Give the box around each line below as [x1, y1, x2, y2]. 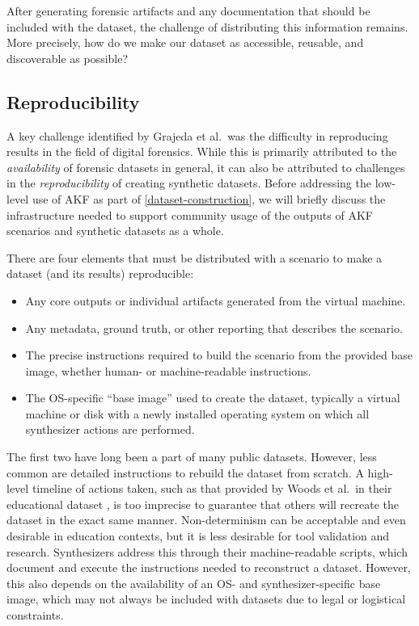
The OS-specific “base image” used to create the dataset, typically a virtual [25, 389, 400, 406]
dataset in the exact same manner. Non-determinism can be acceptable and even [6, 511, 406, 528]
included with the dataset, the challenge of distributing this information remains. [6, 18, 408, 35]
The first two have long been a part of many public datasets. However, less [6, 448, 377, 465]
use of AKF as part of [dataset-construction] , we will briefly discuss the [32, 190, 386, 207]
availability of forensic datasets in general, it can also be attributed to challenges [6, 158, 405, 175]
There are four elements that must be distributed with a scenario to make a [6, 249, 383, 266]
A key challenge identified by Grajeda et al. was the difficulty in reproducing [6, 127, 388, 144]
